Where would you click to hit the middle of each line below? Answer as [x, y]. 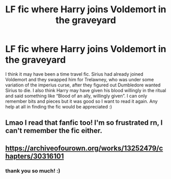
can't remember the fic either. [54, 131]
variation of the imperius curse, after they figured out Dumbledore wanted [83, 85]
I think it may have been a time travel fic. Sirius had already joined [74, 74]
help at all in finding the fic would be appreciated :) [59, 106]
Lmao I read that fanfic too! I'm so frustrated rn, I [84, 123]
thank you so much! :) [33, 171]
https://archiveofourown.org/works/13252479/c [84, 148]
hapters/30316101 [35, 156]
